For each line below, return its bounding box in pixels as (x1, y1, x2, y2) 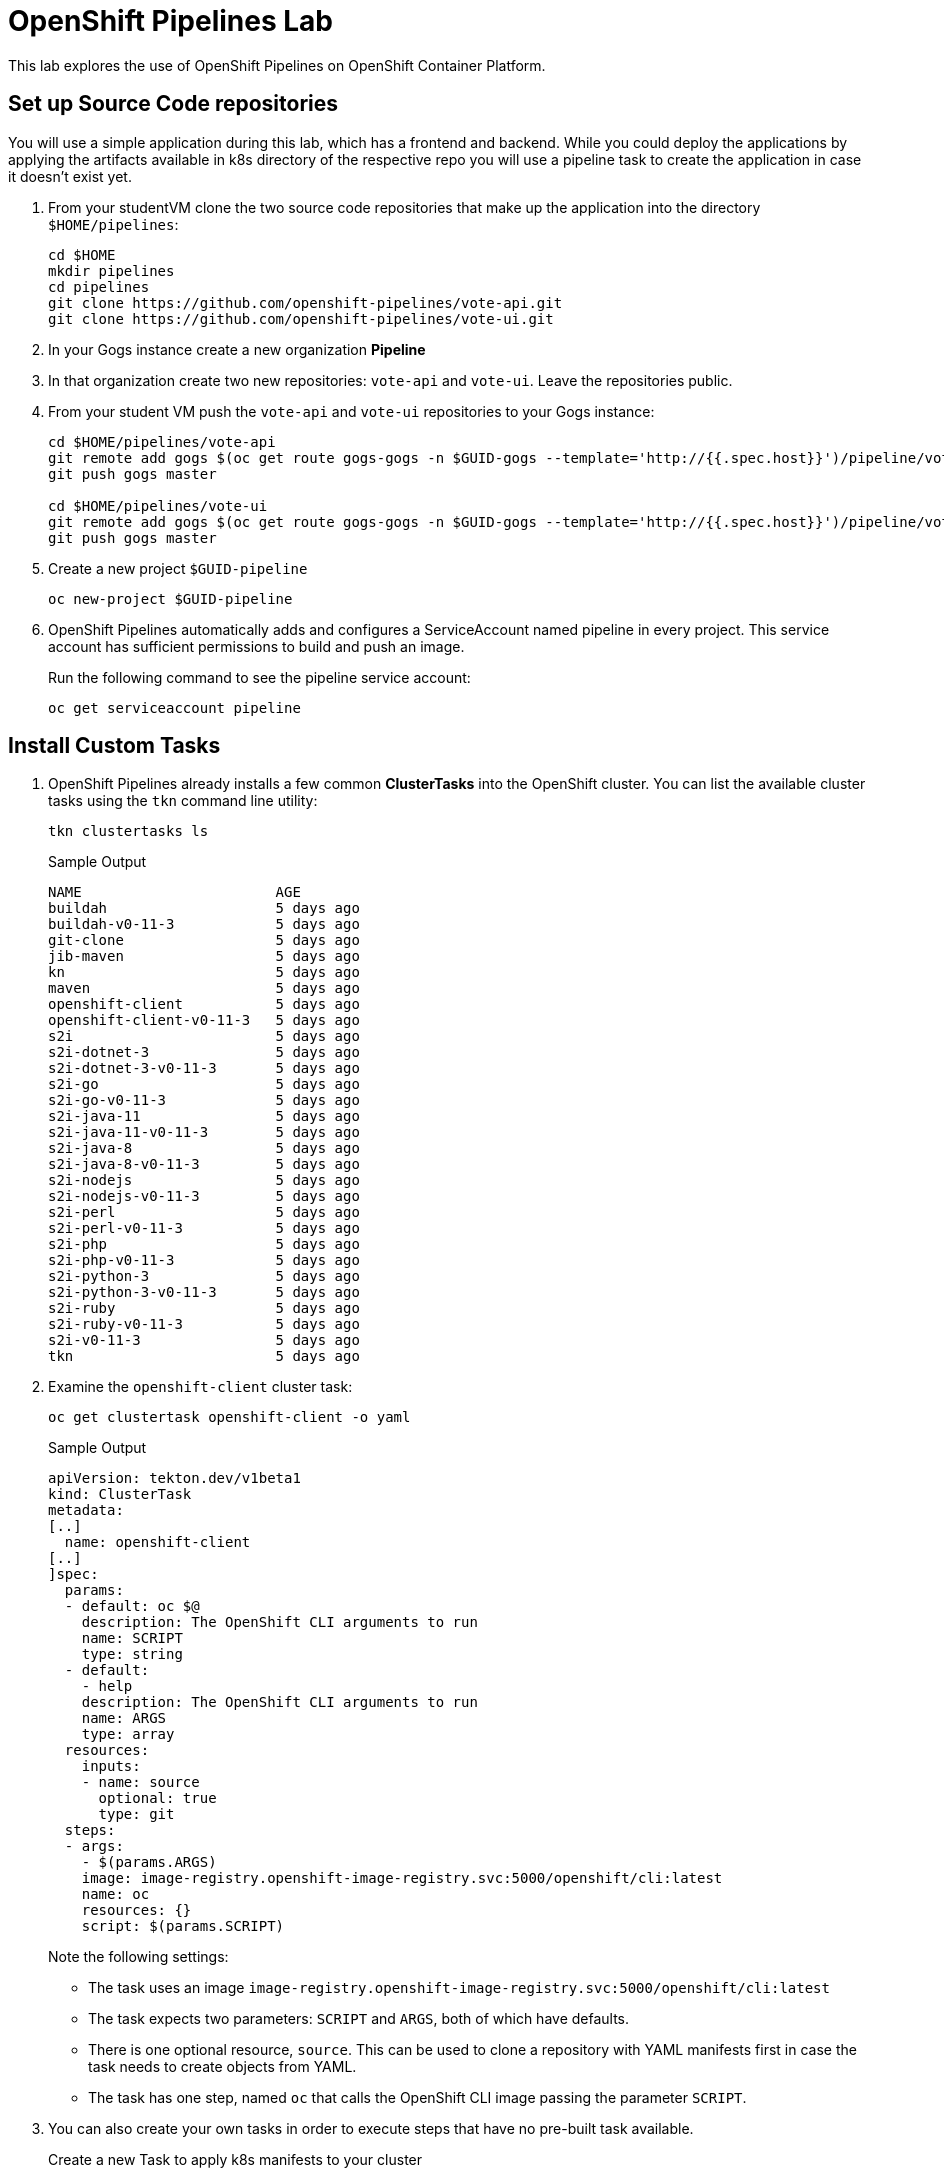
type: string (81, 1646, 183, 1663)
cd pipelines (48, 278, 150, 295)
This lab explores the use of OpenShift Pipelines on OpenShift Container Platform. (8, 56, 546, 74)
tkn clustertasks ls (48, 823, 209, 840)
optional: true (98, 1790, 217, 1807)
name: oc (81, 1886, 150, 1903)
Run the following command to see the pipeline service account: (48, 668, 471, 686)
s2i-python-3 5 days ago (48, 1268, 360, 1285)
